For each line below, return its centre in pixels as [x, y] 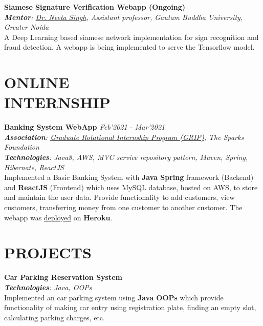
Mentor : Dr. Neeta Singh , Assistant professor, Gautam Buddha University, [124, 17]
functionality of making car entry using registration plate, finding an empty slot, [130, 307]
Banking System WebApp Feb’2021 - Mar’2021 [85, 127]
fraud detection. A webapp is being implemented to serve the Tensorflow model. [129, 47]
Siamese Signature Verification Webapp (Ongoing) [95, 7]
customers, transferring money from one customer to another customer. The [123, 207]
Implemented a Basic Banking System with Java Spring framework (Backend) [129, 177]
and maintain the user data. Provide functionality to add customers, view [119, 197]
